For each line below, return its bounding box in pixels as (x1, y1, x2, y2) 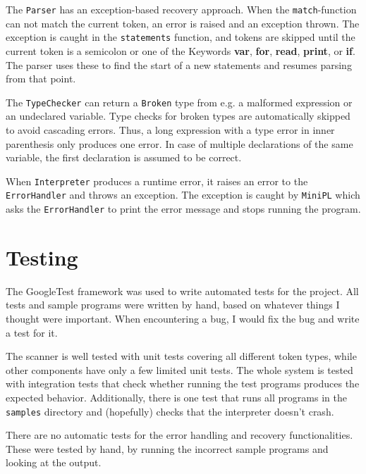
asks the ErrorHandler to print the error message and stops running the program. (6, 201, 361, 216)
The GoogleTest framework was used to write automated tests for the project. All (6, 283, 359, 298)
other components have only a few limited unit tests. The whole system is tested (6, 362, 353, 377)
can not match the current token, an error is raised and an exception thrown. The (6, 15, 360, 30)
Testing (6, 242, 78, 271)
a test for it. (6, 325, 58, 339)
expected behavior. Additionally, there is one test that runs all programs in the (6, 389, 347, 404)
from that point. (6, 71, 76, 86)
